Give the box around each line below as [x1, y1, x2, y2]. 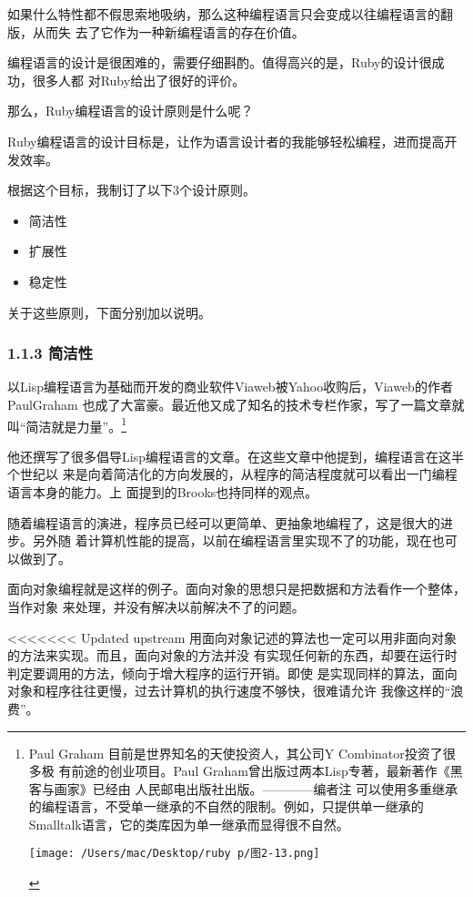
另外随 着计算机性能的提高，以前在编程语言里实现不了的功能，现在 [32, 531, 432, 550]
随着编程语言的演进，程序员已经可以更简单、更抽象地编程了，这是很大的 [7, 513, 440, 532]
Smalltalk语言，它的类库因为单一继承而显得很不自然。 [28, 814, 349, 833]
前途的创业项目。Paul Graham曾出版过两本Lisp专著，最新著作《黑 [71, 761, 463, 780]
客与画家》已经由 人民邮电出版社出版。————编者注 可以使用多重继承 [28, 779, 458, 798]
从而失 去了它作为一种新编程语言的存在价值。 [32, 22, 305, 41]
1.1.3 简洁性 [7, 341, 94, 364]
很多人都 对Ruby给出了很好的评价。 [32, 70, 246, 89]
